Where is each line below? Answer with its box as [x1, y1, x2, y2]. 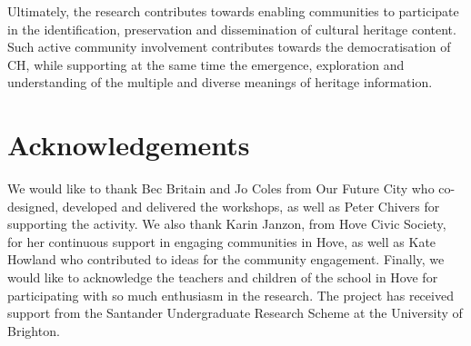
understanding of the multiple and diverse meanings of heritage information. [7, 73, 433, 92]
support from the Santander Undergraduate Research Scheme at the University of [7, 303, 463, 322]
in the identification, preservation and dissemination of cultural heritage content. [7, 19, 456, 38]
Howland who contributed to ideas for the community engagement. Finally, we [7, 250, 445, 269]
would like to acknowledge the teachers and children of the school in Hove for [7, 268, 438, 287]
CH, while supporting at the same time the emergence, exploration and [7, 54, 405, 74]
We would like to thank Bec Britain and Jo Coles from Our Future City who [7, 179, 435, 198]
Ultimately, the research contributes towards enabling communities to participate [7, 2, 459, 20]
